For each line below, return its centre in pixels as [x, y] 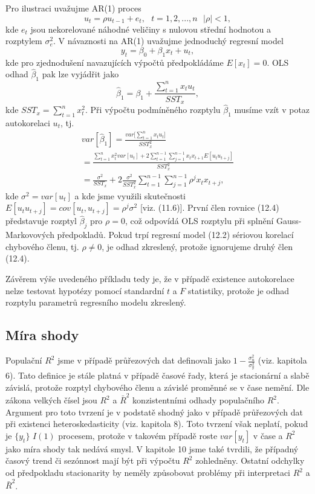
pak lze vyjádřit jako [80, 74]
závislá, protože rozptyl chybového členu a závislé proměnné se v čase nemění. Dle [157, 387]
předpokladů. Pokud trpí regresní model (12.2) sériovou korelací [175, 235]
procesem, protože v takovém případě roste [138, 435]
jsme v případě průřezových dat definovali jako [144, 360]
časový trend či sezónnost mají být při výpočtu [93, 460]
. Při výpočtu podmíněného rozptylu [153, 110]
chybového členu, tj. [42, 246]
